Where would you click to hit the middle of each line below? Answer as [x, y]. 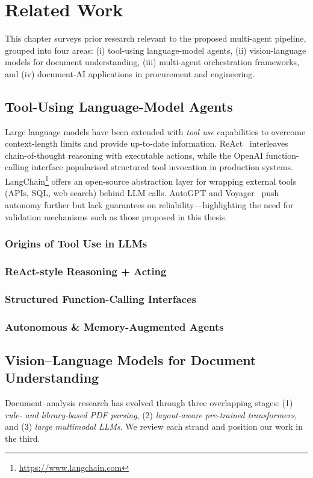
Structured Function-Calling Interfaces [101, 298]
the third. [23, 438]
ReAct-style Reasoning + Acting [86, 271]
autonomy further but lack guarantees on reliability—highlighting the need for [149, 204]
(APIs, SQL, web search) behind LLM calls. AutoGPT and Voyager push [142, 193]
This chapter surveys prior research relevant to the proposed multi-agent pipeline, [156, 38]
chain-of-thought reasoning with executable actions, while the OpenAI [134, 155]
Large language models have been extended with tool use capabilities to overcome [155, 131]
